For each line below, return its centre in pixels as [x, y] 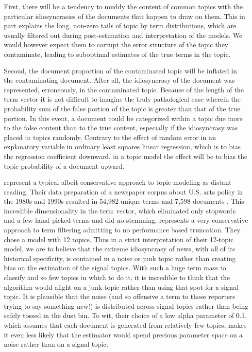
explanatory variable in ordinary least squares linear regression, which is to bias [122, 147]
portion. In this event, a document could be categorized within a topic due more [123, 118]
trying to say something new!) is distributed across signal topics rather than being [126, 306]
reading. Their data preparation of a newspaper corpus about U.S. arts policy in [124, 191]
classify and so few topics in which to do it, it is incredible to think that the [117, 277]
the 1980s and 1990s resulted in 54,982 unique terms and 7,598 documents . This [124, 201]
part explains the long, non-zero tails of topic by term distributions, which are [120, 26]
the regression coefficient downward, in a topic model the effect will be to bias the [126, 156]
